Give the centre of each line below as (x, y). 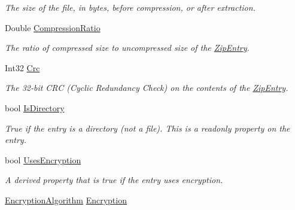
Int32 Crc (22, 67)
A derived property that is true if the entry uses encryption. (114, 180)
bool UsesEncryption (43, 159)
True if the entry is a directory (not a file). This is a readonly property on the (147, 128)
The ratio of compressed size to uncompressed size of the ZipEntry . (127, 48)
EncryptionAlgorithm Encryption (66, 200)
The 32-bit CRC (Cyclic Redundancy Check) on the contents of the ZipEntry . (147, 88)
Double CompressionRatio (53, 27)
